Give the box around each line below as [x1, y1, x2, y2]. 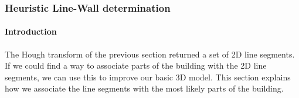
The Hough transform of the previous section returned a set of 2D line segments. [5, 48, 295, 60]
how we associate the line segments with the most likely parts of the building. [5, 82, 284, 94]
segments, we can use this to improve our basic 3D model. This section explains [5, 70, 291, 83]
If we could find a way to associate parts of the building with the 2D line [5, 59, 267, 72]
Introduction [5, 25, 57, 38]
